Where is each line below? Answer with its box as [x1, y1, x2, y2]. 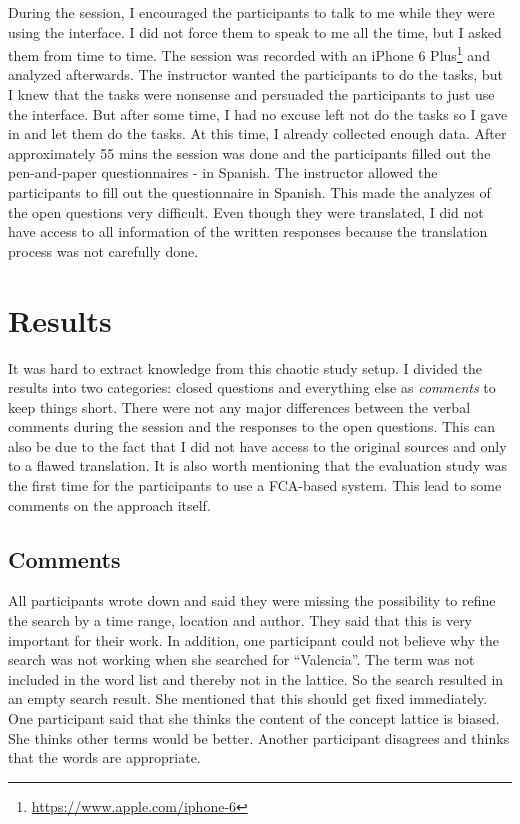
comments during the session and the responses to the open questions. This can [8, 416, 495, 437]
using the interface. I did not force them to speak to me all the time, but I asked [8, 21, 502, 42]
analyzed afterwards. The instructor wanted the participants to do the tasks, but [8, 64, 503, 85]
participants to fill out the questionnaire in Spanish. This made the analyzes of [8, 182, 491, 202]
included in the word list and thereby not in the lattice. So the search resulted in [8, 668, 504, 689]
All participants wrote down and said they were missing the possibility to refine [8, 590, 496, 611]
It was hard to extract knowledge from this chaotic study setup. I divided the [8, 357, 483, 378]
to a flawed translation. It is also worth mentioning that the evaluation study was [8, 455, 508, 476]
